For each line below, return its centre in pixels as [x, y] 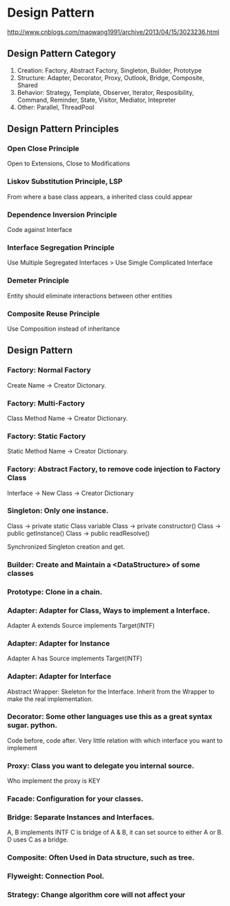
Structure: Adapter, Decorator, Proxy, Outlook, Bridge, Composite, [111, 78]
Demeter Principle [38, 280]
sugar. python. [32, 725]
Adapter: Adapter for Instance [59, 643]
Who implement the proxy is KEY [54, 781]
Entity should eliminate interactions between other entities [90, 296]
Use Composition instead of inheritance [64, 328]
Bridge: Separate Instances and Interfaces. [81, 817]
